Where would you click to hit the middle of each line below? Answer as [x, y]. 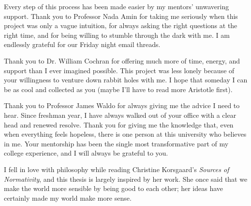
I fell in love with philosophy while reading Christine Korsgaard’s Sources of [117, 169]
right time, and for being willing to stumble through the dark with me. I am [117, 35]
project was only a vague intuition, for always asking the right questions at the [121, 25]
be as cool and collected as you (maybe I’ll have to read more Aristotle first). [118, 89]
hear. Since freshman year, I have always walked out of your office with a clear [120, 115]
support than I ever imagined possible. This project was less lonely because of [119, 70]
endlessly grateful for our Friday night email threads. [82, 44]
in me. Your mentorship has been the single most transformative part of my [116, 143]
